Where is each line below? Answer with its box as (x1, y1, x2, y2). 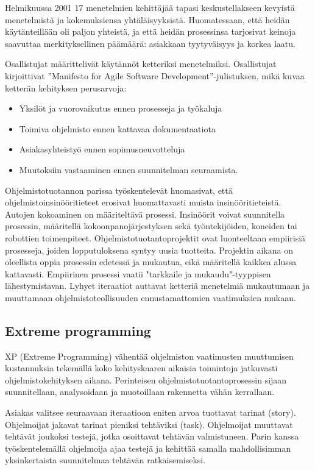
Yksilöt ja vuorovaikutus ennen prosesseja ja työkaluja (19, 102, 222, 115)
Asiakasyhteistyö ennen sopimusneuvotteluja (19, 143, 185, 155)
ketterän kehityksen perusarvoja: (5, 81, 127, 94)
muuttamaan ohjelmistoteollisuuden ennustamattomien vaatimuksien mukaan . (5, 291, 296, 304)
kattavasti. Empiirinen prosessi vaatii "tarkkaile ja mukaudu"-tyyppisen (5, 267, 271, 280)
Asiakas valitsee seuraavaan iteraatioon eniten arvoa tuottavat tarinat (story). (5, 406, 296, 419)
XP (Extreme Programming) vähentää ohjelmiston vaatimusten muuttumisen (5, 349, 294, 362)
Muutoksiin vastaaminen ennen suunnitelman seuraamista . (19, 163, 238, 176)
